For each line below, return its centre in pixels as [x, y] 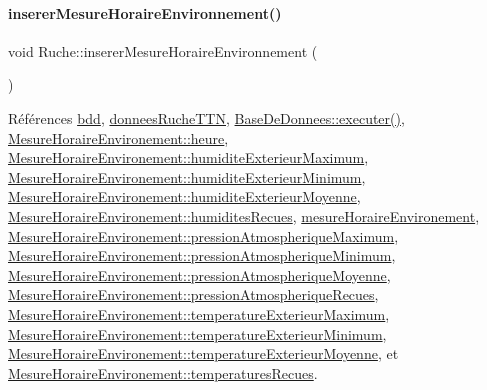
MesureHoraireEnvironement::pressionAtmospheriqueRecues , [193, 294]
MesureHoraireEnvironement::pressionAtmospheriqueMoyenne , [199, 274]
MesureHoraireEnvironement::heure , [118, 137]
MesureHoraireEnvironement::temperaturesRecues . [163, 372]
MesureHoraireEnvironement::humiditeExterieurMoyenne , [184, 196]
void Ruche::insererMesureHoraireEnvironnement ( [163, 50]
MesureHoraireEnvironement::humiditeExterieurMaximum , [188, 157]
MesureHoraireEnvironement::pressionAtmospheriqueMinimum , [202, 255]
